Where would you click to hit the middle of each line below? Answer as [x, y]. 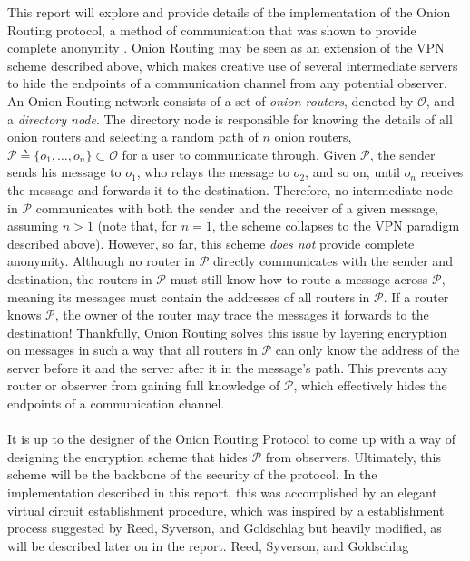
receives [442, 172]
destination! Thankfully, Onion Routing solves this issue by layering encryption [227, 332]
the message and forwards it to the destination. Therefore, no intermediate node [230, 189]
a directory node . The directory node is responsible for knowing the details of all [230, 118]
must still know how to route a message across [299, 278]
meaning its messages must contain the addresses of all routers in [189, 296]
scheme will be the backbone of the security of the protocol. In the [192, 474]
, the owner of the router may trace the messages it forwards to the [242, 315]
